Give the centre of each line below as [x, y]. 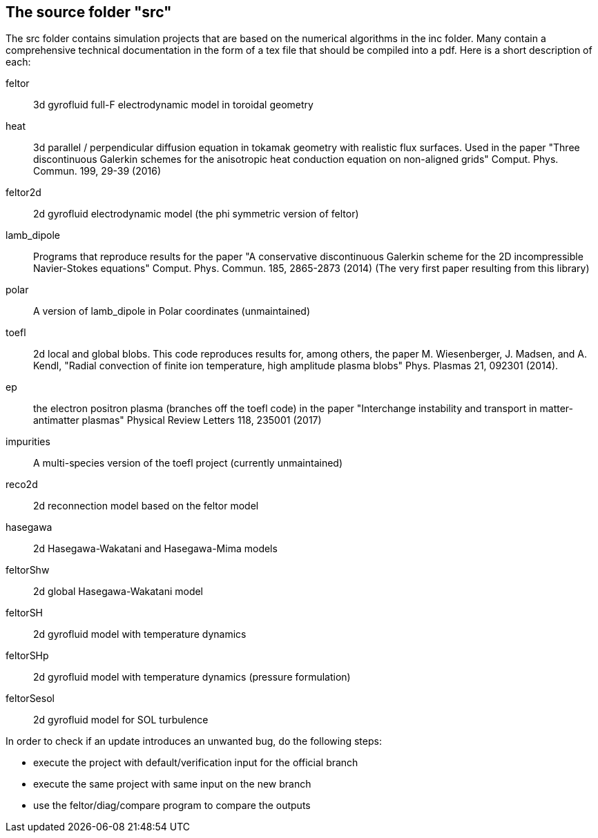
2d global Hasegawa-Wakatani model [118, 592]
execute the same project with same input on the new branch [172, 784]
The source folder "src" [89, 12]
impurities [28, 442]
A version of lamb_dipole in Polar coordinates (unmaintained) [172, 311]
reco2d [22, 485]
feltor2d [23, 193]
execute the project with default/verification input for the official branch [196, 763]
